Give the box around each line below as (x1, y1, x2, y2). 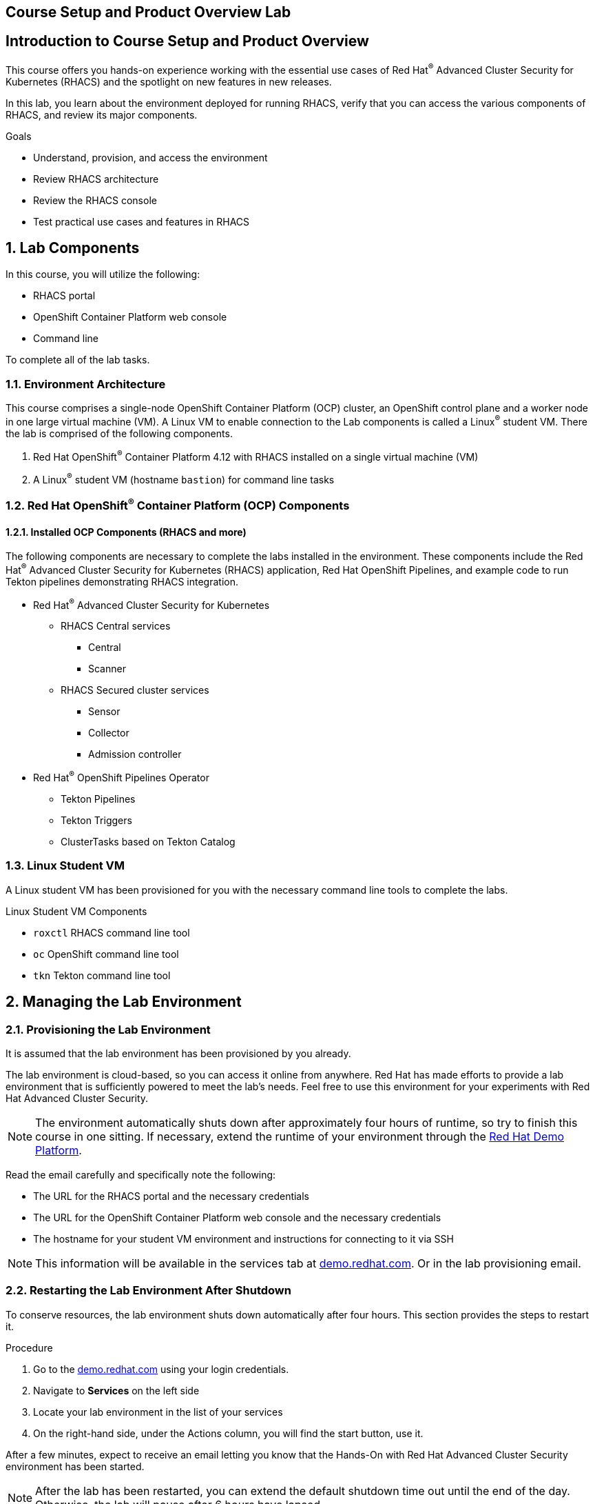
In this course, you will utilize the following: (6, 268, 200, 281)
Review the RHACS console (33, 194, 157, 206)
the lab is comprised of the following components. (6, 427, 233, 439)
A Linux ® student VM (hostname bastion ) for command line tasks (33, 472, 335, 486)
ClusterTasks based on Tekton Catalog (61, 836, 236, 848)
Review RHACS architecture (33, 172, 159, 185)
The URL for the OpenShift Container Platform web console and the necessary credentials (33, 1212, 441, 1224)
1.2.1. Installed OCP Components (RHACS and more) (6, 525, 247, 538)
